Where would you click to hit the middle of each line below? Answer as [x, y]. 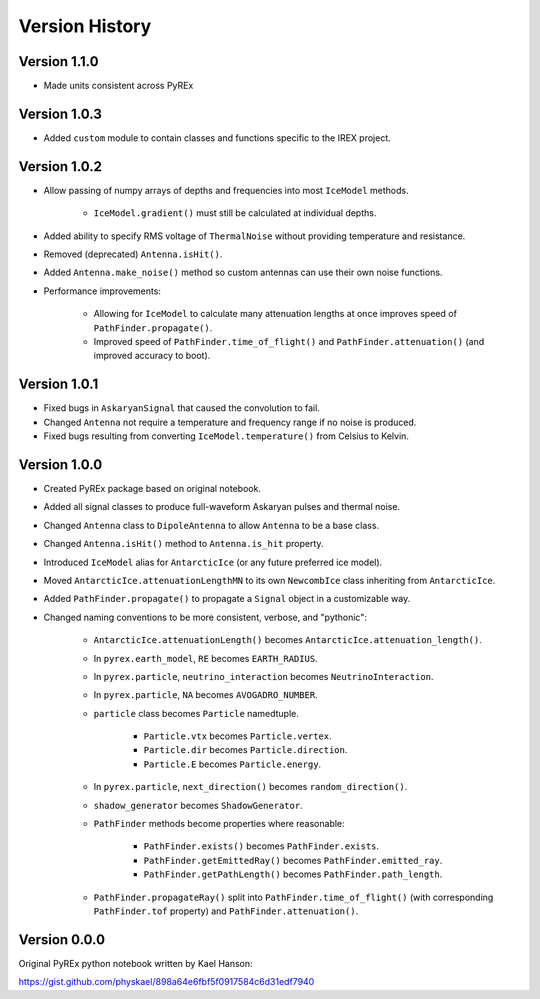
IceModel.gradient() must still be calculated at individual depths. [235, 213]
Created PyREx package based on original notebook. [152, 488]
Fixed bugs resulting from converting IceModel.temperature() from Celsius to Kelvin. [226, 436]
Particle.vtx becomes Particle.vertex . [237, 736]
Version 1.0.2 [60, 166]
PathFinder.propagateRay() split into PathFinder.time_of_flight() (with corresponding [293, 897]
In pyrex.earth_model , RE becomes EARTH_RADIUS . [206, 658]
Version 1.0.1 [58, 384]
